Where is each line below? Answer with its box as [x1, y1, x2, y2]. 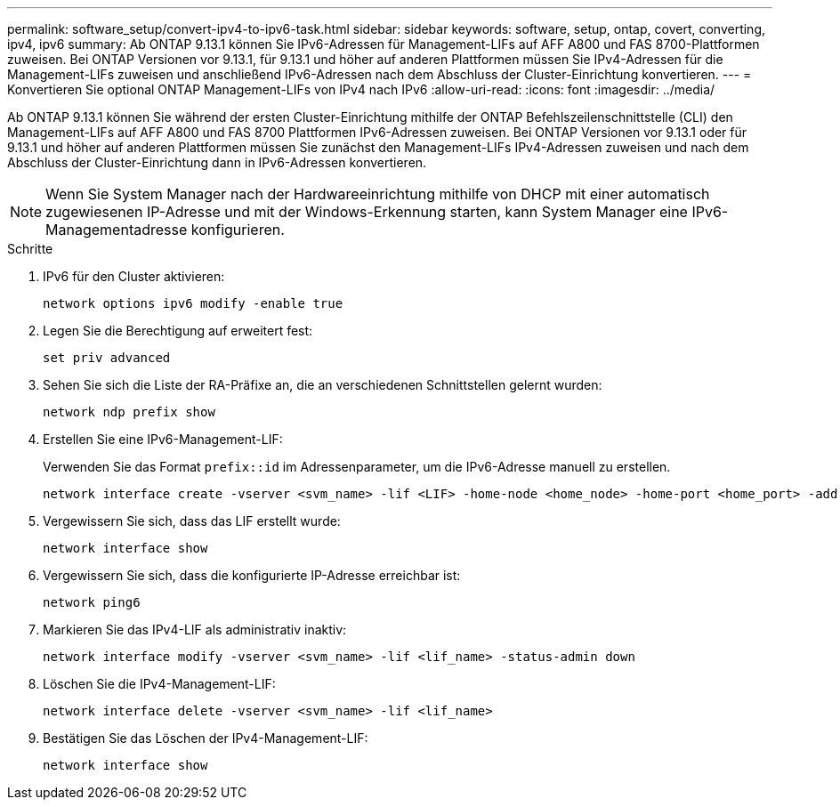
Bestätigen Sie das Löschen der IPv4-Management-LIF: [43, 730, 368, 746]
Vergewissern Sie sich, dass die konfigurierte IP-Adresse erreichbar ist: [43, 568, 461, 583]
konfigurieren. [190, 221, 285, 238]
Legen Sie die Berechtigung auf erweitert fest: [43, 323, 313, 338]
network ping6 [43, 595, 141, 609]
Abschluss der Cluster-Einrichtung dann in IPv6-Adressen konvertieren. [7, 155, 427, 170]
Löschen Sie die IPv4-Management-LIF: [43, 676, 276, 691]
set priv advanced [43, 351, 171, 365]
